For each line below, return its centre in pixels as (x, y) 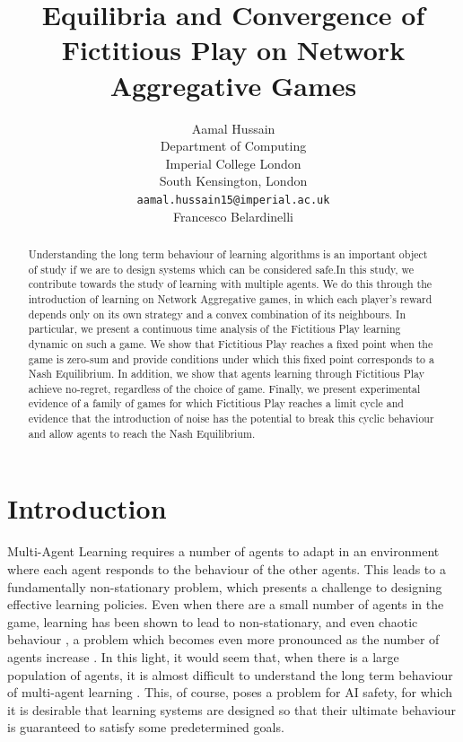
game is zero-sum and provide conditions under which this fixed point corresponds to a (231, 358)
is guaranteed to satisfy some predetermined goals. (146, 727)
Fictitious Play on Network (233, 50)
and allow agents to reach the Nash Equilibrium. (142, 433)
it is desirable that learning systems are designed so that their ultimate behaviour (232, 709)
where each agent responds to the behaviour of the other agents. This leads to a (227, 568)
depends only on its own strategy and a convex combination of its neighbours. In (217, 314)
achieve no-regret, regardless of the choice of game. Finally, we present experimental (224, 388)
